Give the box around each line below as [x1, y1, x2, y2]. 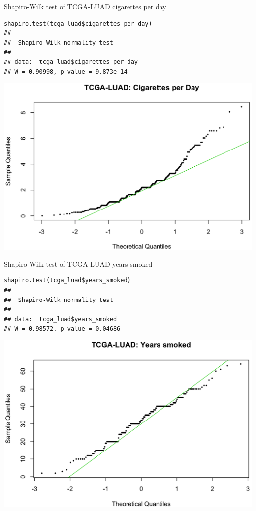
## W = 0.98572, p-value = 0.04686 [4, 325, 121, 332]
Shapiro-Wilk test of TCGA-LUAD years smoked [4, 258, 153, 269]
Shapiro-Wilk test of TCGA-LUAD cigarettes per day [4, 1, 166, 11]
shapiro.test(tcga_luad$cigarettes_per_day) [4, 20, 152, 27]
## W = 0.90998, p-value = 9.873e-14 [4, 68, 128, 75]
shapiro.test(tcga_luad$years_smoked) [4, 277, 131, 284]
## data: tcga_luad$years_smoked [4, 315, 117, 323]
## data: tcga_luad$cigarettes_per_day [4, 58, 138, 65]
